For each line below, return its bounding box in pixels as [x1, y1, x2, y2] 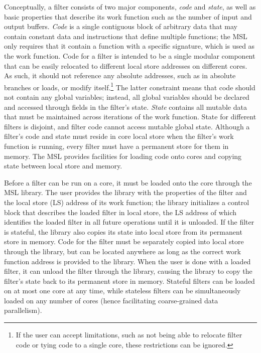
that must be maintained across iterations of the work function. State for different [4, 111, 256, 122]
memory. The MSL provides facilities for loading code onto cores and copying [4, 150, 242, 161]
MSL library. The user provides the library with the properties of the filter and [4, 187, 247, 198]
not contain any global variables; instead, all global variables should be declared [4, 92, 249, 102]
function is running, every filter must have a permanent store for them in [4, 140, 229, 151]
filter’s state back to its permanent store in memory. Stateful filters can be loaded [4, 275, 255, 286]
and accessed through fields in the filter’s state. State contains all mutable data [4, 101, 247, 112]
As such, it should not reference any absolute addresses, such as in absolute [4, 70, 236, 81]
